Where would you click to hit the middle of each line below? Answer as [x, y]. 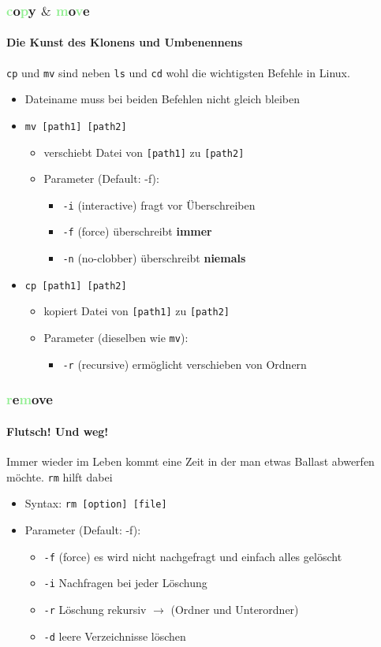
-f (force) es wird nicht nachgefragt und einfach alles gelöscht [193, 556]
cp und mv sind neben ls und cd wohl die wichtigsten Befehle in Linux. [178, 72]
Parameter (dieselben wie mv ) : [116, 338]
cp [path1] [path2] [76, 286]
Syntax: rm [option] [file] [96, 503]
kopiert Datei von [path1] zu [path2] [137, 311]
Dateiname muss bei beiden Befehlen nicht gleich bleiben [162, 99]
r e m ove [30, 399]
